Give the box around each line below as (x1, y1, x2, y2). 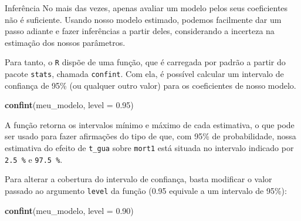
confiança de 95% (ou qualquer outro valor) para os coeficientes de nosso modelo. (5, 79, 296, 91)
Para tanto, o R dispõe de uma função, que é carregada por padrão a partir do (5, 56, 286, 68)
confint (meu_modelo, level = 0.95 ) (5, 99, 134, 111)
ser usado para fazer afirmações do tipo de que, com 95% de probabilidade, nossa (5, 130, 296, 142)
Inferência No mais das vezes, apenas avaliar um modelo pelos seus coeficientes (5, 2, 288, 14)
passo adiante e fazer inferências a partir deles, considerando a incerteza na (5, 25, 275, 37)
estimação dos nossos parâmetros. (5, 36, 126, 48)
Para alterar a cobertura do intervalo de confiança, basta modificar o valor (5, 173, 272, 185)
